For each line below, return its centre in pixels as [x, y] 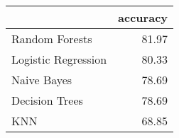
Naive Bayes [42, 80]
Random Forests [52, 39]
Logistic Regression [59, 59]
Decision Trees [47, 100]
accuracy [143, 17]
